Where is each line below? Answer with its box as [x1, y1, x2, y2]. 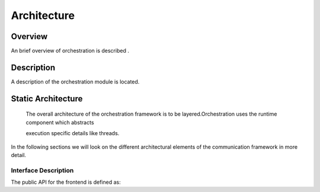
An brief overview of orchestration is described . [11, 47, 130, 55]
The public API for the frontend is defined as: [11, 178, 121, 186]
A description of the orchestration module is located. [11, 78, 140, 85]
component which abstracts [25, 119, 94, 126]
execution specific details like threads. [25, 130, 120, 137]
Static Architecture [11, 94, 83, 104]
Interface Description [11, 166, 74, 174]
